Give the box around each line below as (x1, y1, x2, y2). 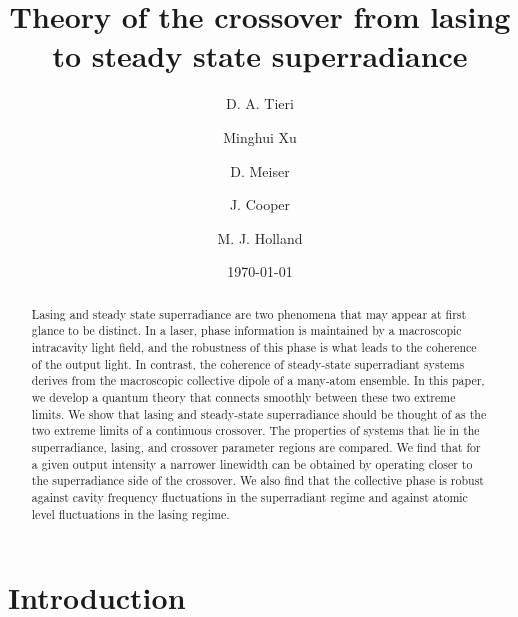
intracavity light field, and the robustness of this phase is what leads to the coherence (31, 338, 477, 355)
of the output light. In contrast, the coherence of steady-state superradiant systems (31, 355, 465, 372)
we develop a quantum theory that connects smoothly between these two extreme (31, 388, 456, 405)
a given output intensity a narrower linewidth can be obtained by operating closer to (31, 455, 473, 472)
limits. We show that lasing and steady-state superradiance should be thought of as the (31, 405, 487, 422)
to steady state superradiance (52, 35, 468, 76)
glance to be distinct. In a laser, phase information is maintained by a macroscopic (31, 322, 462, 339)
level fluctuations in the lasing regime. (31, 505, 230, 522)
